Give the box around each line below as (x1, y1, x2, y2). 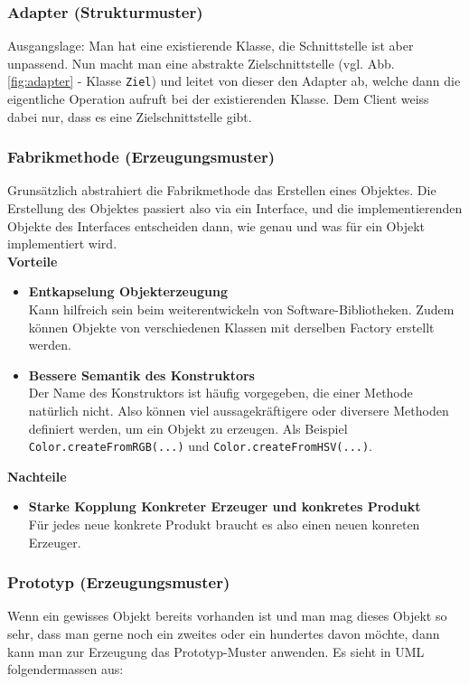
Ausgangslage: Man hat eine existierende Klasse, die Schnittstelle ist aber (7, 36, 414, 55)
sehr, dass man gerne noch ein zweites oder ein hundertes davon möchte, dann (7, 624, 440, 643)
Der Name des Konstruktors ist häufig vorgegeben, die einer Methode (28, 383, 413, 402)
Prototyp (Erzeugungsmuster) (7, 571, 230, 594)
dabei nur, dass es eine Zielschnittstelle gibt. (7, 107, 252, 126)
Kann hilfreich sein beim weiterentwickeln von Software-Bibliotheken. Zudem (28, 300, 455, 319)
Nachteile (7, 466, 67, 485)
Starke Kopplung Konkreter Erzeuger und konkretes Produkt (28, 497, 421, 516)
